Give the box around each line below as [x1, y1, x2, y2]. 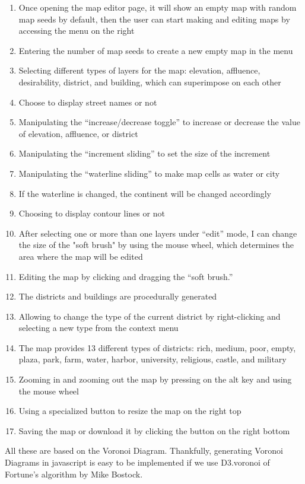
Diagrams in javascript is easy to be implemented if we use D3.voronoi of [5, 456, 270, 469]
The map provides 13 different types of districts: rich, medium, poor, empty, [18, 341, 296, 354]
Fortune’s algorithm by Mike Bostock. [5, 467, 143, 480]
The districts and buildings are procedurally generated [18, 290, 217, 302]
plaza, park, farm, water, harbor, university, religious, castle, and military [18, 353, 287, 365]
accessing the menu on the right [18, 24, 135, 37]
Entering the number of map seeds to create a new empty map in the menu [18, 44, 293, 56]
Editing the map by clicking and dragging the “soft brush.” [18, 270, 233, 282]
